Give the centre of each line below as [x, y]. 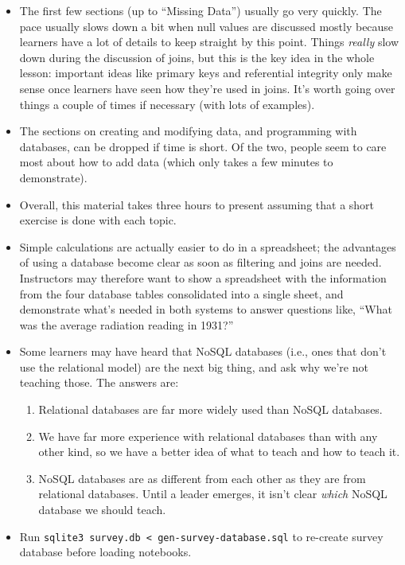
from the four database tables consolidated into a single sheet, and [181, 293]
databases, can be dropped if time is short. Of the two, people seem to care [203, 146]
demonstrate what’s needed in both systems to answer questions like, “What [206, 309]
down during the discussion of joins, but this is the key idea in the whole [197, 57]
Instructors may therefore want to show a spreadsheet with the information [203, 277]
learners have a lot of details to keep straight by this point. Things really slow [209, 42]
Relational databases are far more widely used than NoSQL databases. [210, 409]
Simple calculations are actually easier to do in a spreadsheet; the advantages [208, 246]
